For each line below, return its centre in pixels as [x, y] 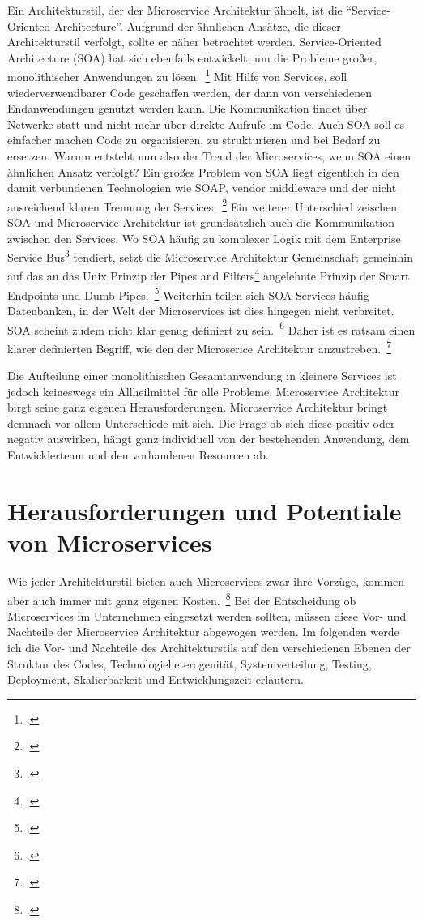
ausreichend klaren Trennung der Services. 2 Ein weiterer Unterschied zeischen [202, 205]
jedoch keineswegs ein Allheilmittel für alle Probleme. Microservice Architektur [204, 391]
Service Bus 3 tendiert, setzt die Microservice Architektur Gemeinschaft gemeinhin [210, 256]
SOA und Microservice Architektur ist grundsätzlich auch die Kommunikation [201, 222]
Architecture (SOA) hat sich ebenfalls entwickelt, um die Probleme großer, [192, 57]
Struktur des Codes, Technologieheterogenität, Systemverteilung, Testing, [190, 663]
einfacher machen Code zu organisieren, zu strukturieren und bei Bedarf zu [194, 140]
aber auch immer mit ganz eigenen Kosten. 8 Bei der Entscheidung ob [182, 599]
